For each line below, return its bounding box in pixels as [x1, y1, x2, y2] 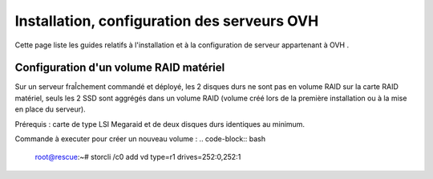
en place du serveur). [14, 104, 86, 114]
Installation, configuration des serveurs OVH [14, 12, 319, 30]
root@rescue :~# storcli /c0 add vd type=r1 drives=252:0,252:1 [34, 153, 241, 162]
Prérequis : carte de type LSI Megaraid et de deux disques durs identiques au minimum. [14, 119, 305, 128]
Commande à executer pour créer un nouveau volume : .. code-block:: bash [14, 134, 266, 144]
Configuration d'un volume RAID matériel [14, 61, 225, 75]
